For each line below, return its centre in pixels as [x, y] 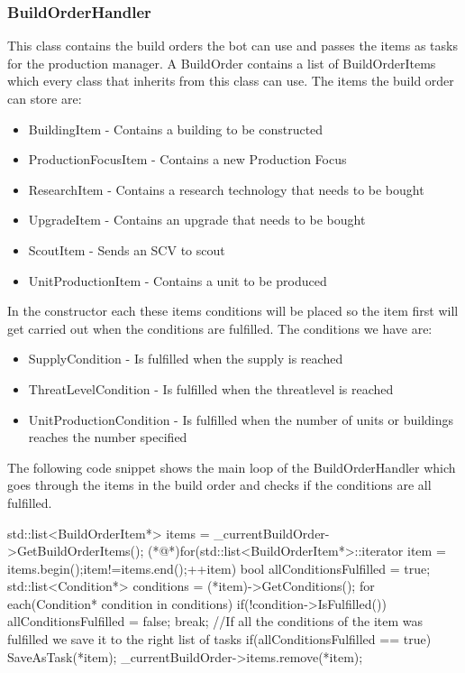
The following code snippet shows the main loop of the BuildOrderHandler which [232, 467]
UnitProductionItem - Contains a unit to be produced [178, 280]
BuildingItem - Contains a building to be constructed [176, 129]
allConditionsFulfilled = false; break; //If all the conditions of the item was [215, 621]
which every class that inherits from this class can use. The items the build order [231, 81]
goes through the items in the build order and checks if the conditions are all [219, 485]
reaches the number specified [108, 437]
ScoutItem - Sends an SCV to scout [127, 249]
